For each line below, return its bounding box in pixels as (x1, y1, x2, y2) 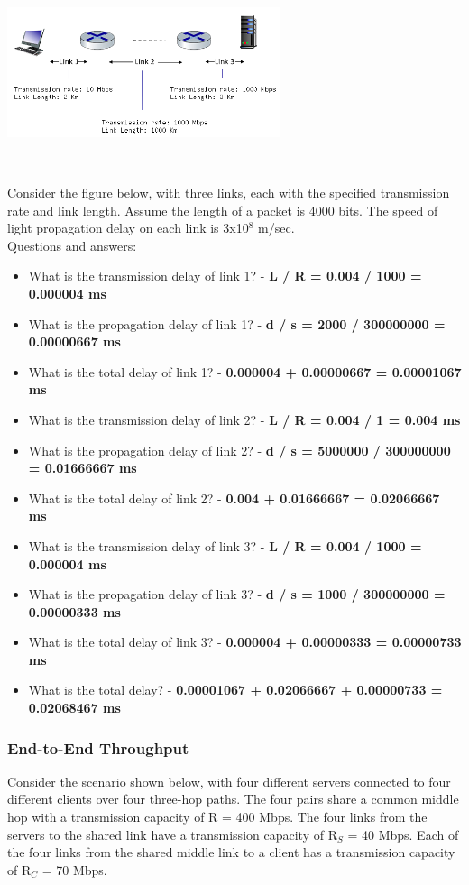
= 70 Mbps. (41, 860, 107, 879)
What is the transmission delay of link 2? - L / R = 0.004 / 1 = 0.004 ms (28, 410, 461, 429)
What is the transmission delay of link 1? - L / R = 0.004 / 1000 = (28, 266, 422, 285)
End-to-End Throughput (7, 736, 189, 759)
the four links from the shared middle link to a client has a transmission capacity (7, 843, 455, 862)
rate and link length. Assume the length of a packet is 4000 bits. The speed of (7, 200, 438, 219)
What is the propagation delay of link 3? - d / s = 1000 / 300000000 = (28, 585, 446, 604)
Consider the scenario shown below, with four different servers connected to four (7, 771, 451, 790)
